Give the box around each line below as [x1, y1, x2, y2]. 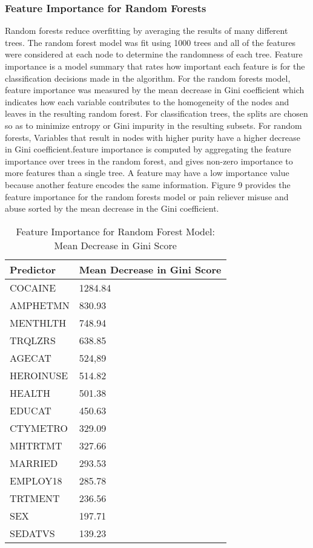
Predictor [10, 262, 56, 276]
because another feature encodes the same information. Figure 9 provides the [5, 178, 291, 191]
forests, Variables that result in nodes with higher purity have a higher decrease [5, 131, 301, 143]
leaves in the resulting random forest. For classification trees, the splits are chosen [5, 107, 308, 120]
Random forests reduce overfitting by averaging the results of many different [5, 24, 288, 37]
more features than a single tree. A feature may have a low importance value [5, 166, 289, 179]
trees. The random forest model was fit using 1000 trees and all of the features [5, 36, 296, 48]
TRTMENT [10, 491, 60, 505]
